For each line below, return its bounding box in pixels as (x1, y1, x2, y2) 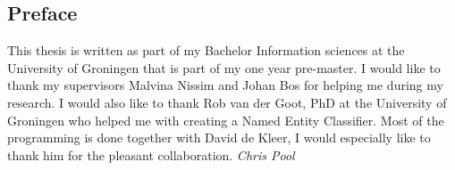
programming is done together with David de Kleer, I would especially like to (7, 128, 431, 147)
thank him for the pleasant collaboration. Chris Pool (7, 145, 295, 164)
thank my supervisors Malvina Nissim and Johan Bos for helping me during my (7, 76, 443, 94)
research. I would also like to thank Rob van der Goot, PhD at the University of (7, 93, 447, 111)
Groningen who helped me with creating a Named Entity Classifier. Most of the (7, 110, 444, 129)
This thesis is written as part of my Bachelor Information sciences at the (7, 41, 405, 60)
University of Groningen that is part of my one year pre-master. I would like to (7, 58, 441, 77)
